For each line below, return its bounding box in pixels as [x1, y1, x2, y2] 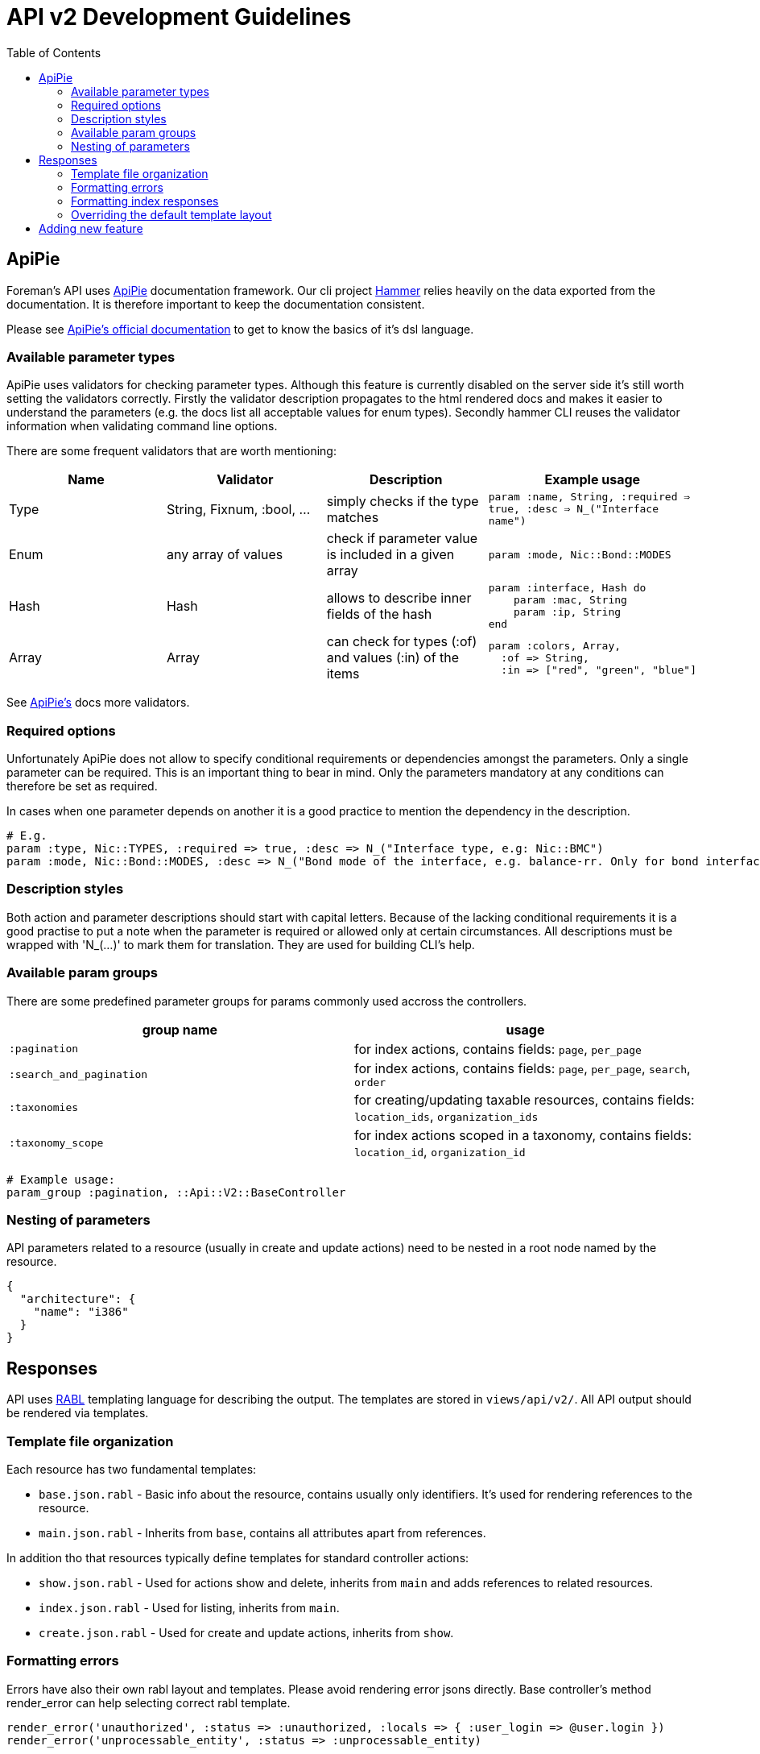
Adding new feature [39, 221, 143, 235]
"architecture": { [19, 1292, 136, 1306]
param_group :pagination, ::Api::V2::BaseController [6, 1185, 346, 1199]
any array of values [166, 546, 283, 563]
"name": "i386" [33, 1305, 129, 1319]
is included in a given [326, 546, 455, 563]
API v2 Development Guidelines [6, 3, 352, 31]
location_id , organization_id [354, 1142, 526, 1159]
